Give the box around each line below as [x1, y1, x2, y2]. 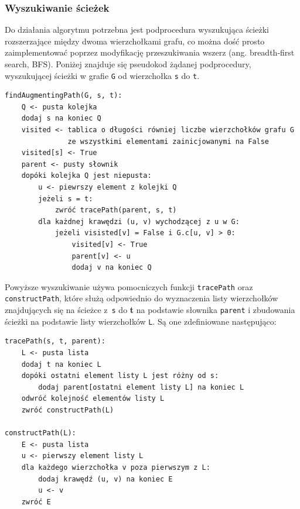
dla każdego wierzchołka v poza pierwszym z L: [21, 463, 210, 472]
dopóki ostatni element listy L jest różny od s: [21, 372, 219, 380]
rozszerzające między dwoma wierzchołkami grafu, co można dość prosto [5, 35, 265, 47]
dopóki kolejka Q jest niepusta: [21, 171, 152, 180]
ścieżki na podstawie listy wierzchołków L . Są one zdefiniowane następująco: [5, 315, 277, 327]
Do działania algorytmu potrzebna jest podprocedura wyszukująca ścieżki [5, 23, 269, 36]
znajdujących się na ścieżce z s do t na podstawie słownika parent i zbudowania [5, 304, 295, 316]
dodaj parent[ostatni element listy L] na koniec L [38, 383, 244, 391]
